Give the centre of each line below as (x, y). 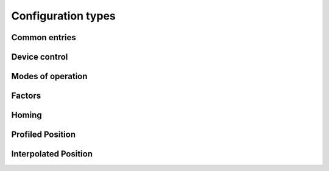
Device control (40, 57)
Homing (27, 115)
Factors (26, 96)
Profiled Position (44, 135)
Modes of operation (49, 76)
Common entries (44, 37)
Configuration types (63, 16)
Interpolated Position (52, 154)
